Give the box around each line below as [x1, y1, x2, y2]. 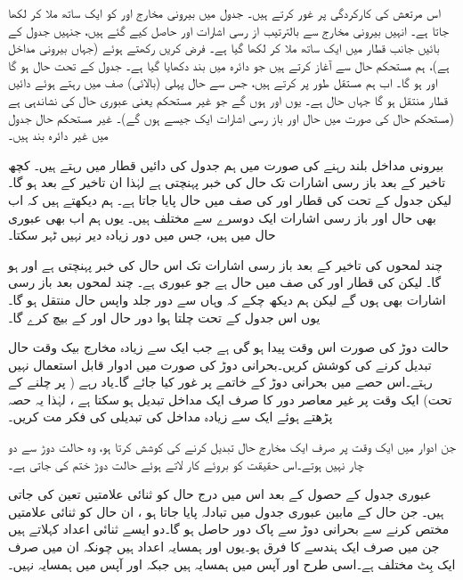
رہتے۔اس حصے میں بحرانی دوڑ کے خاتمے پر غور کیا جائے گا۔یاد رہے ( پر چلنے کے [8, 372, 433, 391]
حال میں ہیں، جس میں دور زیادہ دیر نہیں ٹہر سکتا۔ [8, 225, 276, 244]
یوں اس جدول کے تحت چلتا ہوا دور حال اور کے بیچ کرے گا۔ [8, 307, 321, 326]
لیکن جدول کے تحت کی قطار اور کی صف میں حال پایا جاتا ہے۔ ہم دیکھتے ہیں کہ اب [8, 190, 451, 208]
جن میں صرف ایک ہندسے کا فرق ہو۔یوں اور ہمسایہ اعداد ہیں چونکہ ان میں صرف [8, 537, 440, 556]
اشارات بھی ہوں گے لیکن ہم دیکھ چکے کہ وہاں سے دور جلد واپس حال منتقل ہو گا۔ [8, 290, 446, 308]
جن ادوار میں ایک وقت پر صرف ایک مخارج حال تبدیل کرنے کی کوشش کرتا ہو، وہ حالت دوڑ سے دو [8, 437, 456, 456]
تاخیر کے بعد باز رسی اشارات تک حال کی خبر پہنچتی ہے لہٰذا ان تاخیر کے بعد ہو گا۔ [8, 173, 446, 192]
